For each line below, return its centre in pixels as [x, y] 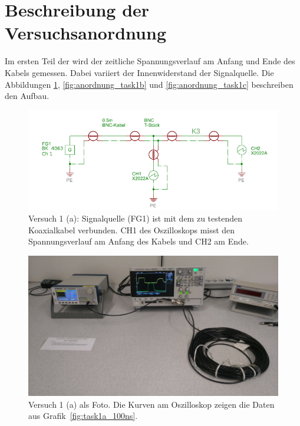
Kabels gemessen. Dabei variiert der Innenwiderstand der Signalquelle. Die [139, 72]
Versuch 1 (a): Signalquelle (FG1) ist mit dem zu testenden [135, 218]
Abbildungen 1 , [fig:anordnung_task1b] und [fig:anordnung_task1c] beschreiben [149, 84]
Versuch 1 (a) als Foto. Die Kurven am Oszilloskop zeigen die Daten [151, 404]
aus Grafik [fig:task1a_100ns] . [83, 416]
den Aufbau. [27, 96]
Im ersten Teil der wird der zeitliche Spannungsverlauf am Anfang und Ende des [150, 61]
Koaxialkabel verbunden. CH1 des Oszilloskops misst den [132, 229]
